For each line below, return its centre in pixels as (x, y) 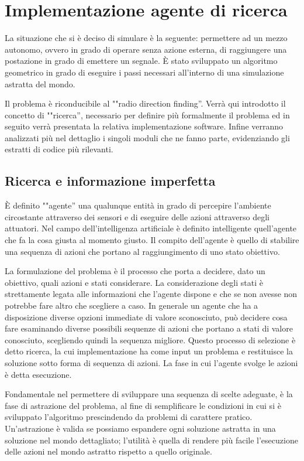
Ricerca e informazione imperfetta (110, 181)
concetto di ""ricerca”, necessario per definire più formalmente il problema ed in (147, 115)
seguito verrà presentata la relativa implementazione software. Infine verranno (144, 126)
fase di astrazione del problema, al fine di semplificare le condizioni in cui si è (143, 405)
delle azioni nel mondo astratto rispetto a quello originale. (108, 451)
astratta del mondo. (40, 83)
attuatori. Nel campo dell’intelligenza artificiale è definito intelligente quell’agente (151, 228)
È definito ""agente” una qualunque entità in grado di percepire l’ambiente (138, 205)
